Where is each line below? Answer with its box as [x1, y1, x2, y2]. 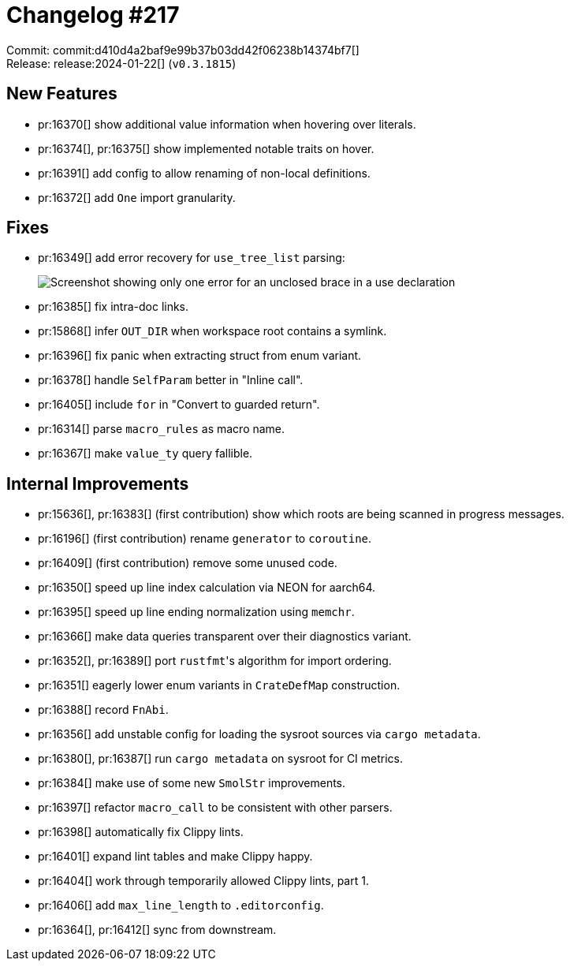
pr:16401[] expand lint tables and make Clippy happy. [38, 849, 313, 864]
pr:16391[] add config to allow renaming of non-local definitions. [38, 166, 371, 180]
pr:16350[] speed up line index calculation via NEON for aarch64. [38, 581, 375, 595]
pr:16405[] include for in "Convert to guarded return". [38, 398, 320, 412]
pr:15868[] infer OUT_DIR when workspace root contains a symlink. [38, 324, 387, 338]
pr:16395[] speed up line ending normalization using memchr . [38, 605, 355, 619]
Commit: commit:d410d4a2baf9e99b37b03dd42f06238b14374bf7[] [6, 43, 360, 57]
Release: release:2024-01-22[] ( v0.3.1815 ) [6, 56, 237, 70]
